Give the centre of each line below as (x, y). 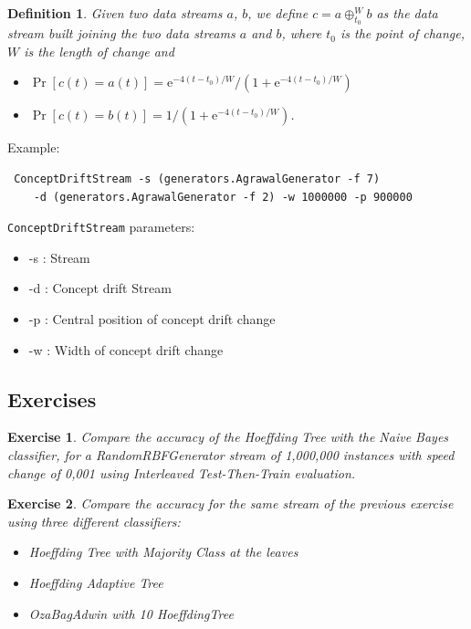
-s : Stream (59, 257)
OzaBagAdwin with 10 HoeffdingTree (131, 613)
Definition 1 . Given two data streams (115, 13)
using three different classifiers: (94, 521)
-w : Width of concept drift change (126, 349)
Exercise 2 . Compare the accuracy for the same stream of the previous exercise (230, 503)
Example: (34, 147)
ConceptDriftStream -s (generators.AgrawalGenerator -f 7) (197, 178)
